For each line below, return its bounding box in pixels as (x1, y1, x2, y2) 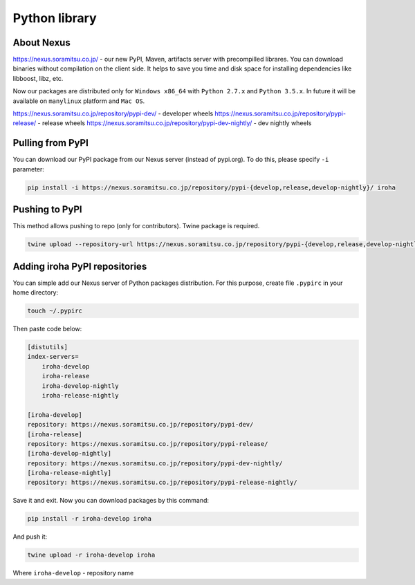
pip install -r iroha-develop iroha (27, 515, 152, 523)
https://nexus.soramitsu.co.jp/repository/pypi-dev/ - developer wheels (12, 109, 214, 118)
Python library (12, 10, 97, 26)
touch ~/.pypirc (27, 307, 83, 315)
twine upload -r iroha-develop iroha (27, 551, 156, 559)
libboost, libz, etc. (12, 74, 64, 82)
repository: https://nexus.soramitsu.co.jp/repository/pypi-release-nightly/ (27, 479, 297, 487)
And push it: (12, 532, 48, 541)
